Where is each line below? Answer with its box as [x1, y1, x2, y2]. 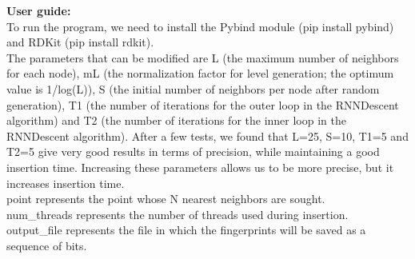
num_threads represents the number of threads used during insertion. [6, 205, 349, 222]
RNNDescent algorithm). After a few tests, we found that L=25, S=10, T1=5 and [6, 127, 409, 144]
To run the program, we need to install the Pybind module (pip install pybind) [6, 18, 394, 34]
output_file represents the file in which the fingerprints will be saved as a [6, 221, 366, 238]
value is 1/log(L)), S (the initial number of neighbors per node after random [6, 80, 380, 97]
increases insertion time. [6, 174, 125, 191]
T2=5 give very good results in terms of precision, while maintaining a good [6, 143, 380, 160]
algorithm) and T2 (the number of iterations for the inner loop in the [6, 112, 346, 129]
